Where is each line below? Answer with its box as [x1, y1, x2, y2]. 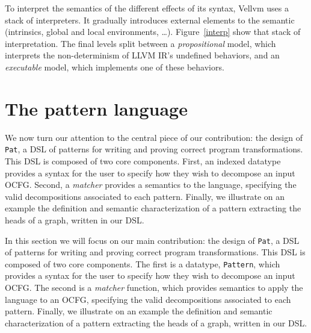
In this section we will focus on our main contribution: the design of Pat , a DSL [5, 234, 300, 246]
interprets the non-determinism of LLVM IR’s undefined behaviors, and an [5, 49, 280, 61]
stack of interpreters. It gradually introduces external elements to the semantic [5, 13, 295, 26]
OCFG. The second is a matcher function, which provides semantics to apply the [5, 281, 303, 293]
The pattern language [5, 96, 188, 120]
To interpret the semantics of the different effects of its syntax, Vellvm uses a [5, 2, 289, 14]
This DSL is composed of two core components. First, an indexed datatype [5, 154, 281, 167]
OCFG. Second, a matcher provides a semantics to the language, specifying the [5, 178, 297, 191]
